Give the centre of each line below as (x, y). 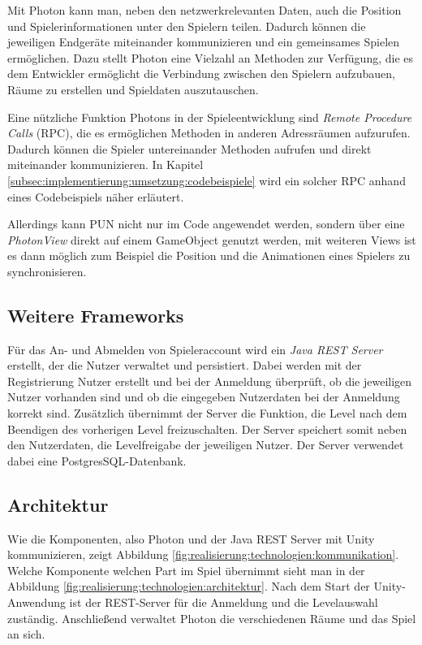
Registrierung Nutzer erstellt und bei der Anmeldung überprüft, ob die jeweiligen (210, 381)
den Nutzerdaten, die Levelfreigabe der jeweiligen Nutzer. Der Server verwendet (206, 445)
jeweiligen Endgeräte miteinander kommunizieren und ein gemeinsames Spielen (204, 42)
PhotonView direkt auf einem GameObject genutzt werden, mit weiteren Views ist (212, 239)
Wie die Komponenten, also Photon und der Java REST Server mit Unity (191, 538)
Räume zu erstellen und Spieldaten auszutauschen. (133, 89)
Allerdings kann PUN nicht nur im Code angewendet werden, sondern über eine (206, 224)
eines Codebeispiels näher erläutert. (96, 196)
